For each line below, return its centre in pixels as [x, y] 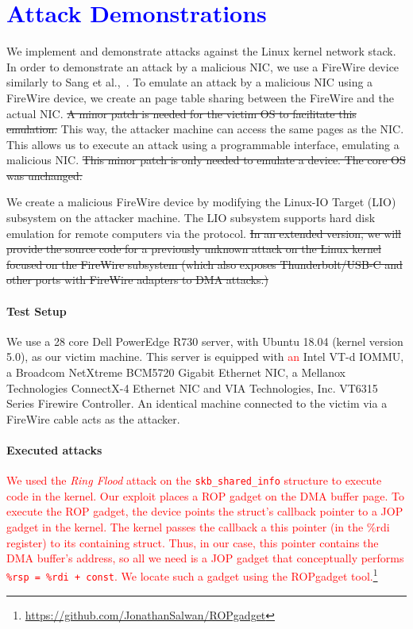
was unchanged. [44, 175]
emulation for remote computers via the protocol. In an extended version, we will [204, 233]
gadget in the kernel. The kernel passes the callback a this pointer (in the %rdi [198, 527]
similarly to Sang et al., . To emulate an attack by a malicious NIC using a [190, 82]
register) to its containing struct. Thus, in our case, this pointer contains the [193, 542]
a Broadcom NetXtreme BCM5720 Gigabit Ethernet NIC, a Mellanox [176, 372]
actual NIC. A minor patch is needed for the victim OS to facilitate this [181, 113]
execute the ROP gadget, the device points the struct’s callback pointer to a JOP [205, 511]
